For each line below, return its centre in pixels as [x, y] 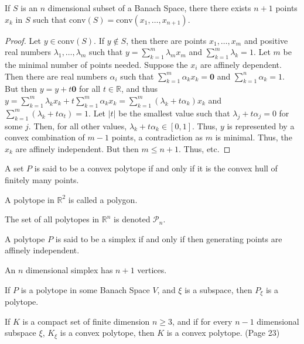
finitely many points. [42, 179]
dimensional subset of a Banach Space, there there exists [149, 8]
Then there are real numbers [56, 76]
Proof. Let [23, 40]
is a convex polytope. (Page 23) [223, 333]
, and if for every [202, 321]
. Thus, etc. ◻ [204, 148]
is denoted [132, 219]
